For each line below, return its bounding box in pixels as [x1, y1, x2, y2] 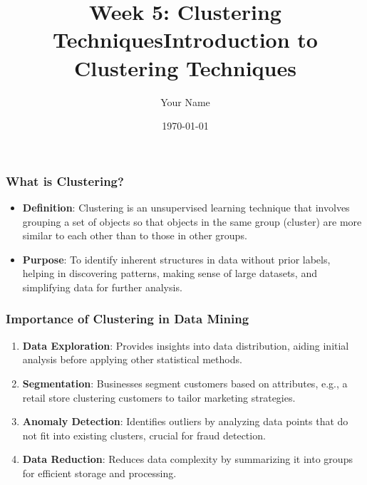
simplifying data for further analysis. [22, 279, 182, 294]
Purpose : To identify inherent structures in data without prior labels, [22, 251, 331, 266]
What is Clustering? [6, 172, 124, 189]
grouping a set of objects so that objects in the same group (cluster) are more [22, 214, 362, 229]
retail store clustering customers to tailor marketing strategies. [22, 390, 296, 405]
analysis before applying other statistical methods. [22, 352, 242, 367]
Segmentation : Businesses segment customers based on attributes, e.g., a [22, 375, 348, 390]
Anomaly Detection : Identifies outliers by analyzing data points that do [22, 414, 348, 429]
